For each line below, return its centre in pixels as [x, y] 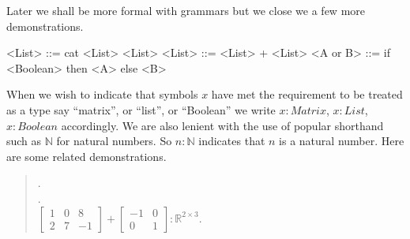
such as [24, 141]
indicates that [232, 141]
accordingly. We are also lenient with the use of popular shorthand [222, 125]
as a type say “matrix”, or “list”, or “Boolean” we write [141, 109]
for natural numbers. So [114, 141]
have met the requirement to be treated [307, 94]
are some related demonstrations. [87, 156]
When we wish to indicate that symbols [102, 94]
